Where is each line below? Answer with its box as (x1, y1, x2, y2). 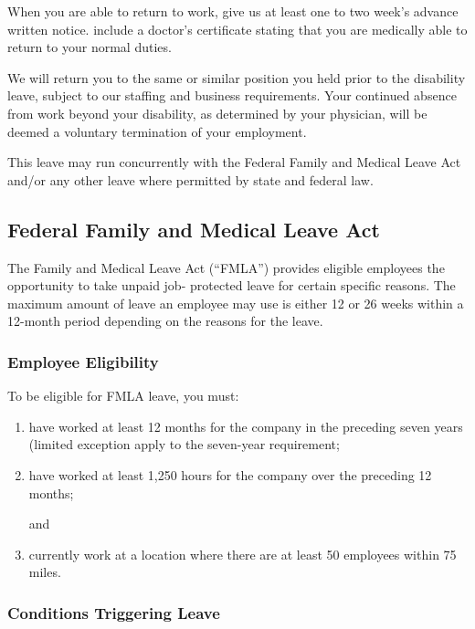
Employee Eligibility (7, 350, 159, 372)
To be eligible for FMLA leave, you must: (7, 386, 239, 405)
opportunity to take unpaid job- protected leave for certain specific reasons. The (7, 276, 456, 295)
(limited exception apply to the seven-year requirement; (28, 435, 340, 454)
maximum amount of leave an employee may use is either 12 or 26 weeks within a (7, 293, 464, 312)
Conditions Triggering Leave (7, 601, 220, 624)
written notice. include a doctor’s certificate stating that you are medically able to (7, 19, 468, 38)
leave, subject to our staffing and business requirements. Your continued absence (7, 86, 457, 105)
